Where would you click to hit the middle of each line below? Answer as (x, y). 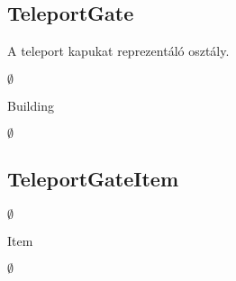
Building (31, 105)
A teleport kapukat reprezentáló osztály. (118, 51)
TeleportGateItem (93, 178)
